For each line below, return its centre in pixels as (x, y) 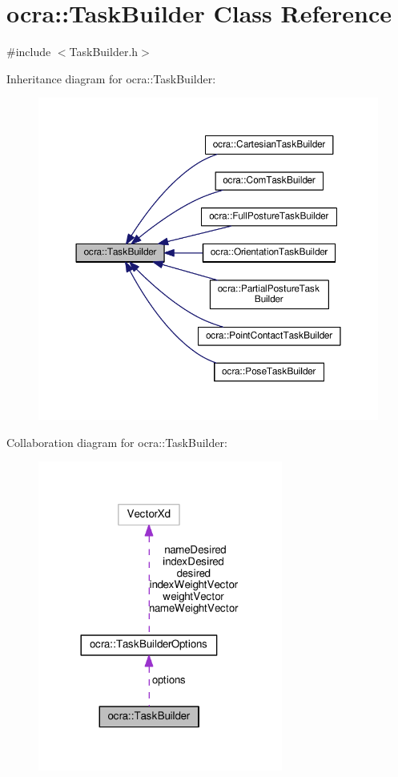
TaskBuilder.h (104, 52)
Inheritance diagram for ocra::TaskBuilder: (111, 78)
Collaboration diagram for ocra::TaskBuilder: (117, 442)
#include (29, 52)
